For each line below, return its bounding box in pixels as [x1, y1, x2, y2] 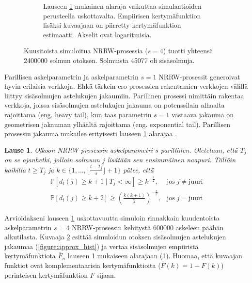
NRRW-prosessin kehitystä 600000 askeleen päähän [71, 222, 224, 232]
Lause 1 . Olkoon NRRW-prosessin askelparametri [4, 144, 153, 155]
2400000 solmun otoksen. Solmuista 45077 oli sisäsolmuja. [24, 55, 195, 65]
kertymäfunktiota [4, 251, 56, 261]
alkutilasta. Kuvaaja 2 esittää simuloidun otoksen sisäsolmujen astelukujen [4, 232, 226, 242]
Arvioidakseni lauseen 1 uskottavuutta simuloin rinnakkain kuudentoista [4, 212, 220, 222]
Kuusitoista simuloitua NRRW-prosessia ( [24, 46, 148, 56]
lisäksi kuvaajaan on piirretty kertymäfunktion [43, 20, 181, 30]
